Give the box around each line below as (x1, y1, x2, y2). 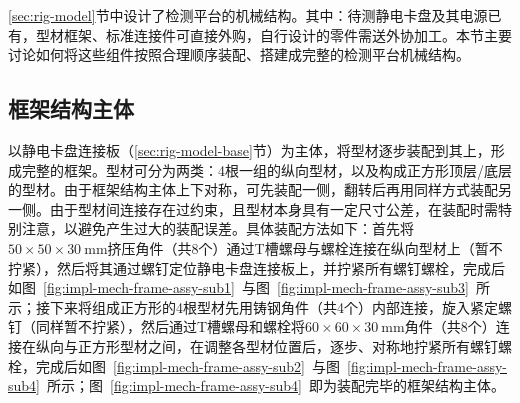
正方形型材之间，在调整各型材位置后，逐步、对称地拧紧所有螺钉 (77, 335, 498, 356)
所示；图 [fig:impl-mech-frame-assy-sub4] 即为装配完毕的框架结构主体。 (46, 375, 505, 396)
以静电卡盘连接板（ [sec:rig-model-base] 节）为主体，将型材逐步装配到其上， (8, 139, 491, 160)
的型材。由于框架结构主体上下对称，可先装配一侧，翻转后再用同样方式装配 (8, 179, 498, 200)
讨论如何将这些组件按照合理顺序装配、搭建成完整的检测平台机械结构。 (8, 44, 470, 65)
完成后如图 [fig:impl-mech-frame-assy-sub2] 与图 (35, 355, 340, 376)
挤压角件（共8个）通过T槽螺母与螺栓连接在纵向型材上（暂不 (107, 237, 503, 258)
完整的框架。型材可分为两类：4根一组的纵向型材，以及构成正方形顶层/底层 (21, 159, 512, 180)
